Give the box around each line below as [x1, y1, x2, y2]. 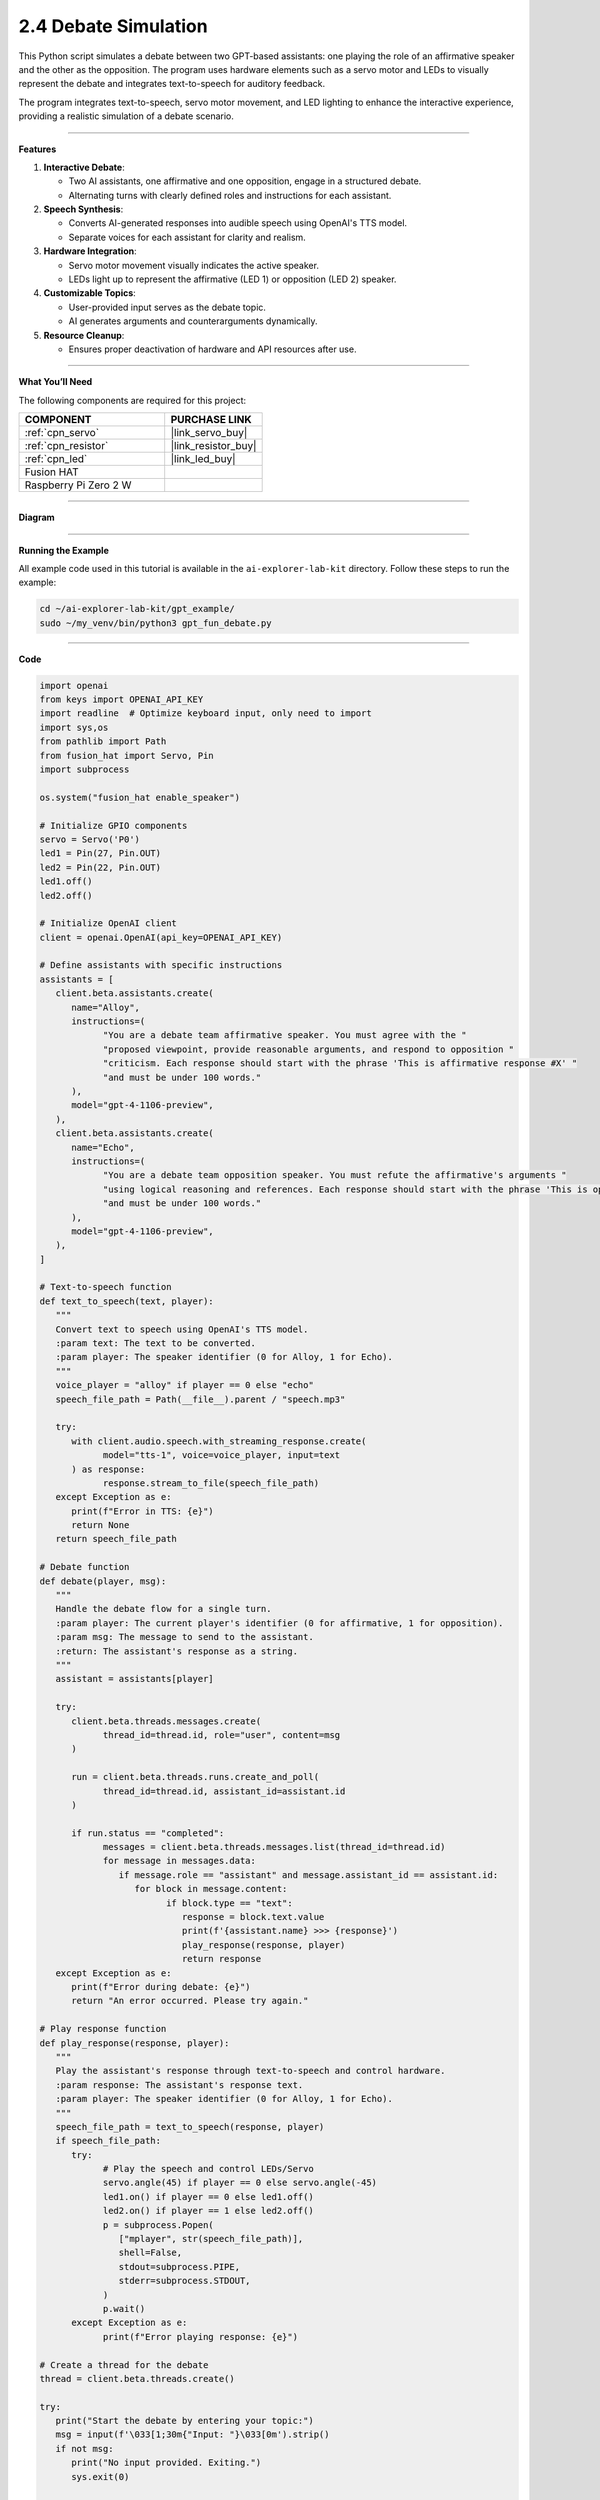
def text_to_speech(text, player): [39, 1295, 214, 1307]
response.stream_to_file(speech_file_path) [102, 1477, 320, 1489]
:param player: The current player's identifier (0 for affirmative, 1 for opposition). [55, 1617, 504, 1629]
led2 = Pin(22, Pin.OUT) [39, 861, 162, 873]
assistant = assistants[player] [55, 1673, 214, 1685]
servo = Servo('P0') [39, 833, 140, 845]
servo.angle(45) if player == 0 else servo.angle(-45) [102, 2177, 378, 2189]
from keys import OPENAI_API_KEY [39, 694, 204, 705]
